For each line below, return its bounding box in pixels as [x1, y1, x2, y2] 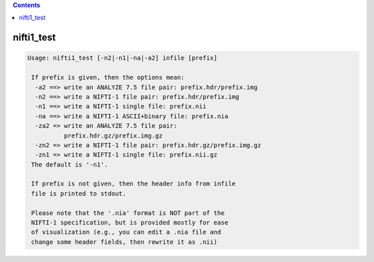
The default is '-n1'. [31, 160, 109, 169]
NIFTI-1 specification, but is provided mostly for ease [31, 218, 229, 227]
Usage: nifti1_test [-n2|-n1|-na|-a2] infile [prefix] [27, 54, 217, 62]
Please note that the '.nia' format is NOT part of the [31, 209, 225, 217]
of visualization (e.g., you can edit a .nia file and [31, 228, 222, 236]
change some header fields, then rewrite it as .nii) [31, 238, 217, 245]
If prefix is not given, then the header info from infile [31, 180, 236, 188]
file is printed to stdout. [31, 189, 127, 197]
